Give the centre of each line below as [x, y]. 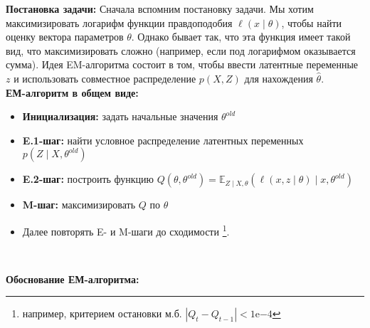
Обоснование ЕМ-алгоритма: [73, 279]
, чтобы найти [311, 22]
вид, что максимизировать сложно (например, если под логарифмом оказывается [181, 50]
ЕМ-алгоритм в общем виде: [72, 92]
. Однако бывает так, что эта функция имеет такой [241, 37]
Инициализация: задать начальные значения [120, 116]
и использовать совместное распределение [105, 78]
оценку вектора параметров [65, 37]
